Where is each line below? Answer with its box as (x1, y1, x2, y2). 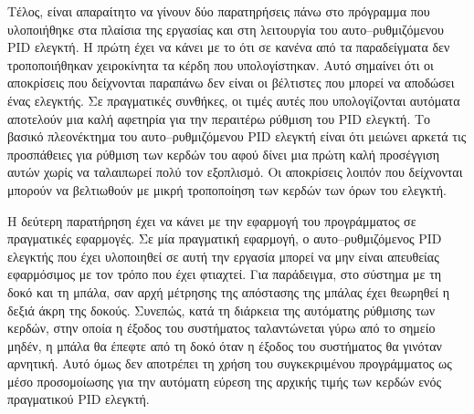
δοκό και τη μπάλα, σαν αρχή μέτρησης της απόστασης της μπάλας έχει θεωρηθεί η (7, 282, 450, 301)
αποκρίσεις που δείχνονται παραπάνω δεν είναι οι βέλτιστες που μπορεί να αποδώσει (7, 73, 455, 92)
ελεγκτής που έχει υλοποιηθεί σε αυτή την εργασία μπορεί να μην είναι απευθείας (7, 246, 439, 265)
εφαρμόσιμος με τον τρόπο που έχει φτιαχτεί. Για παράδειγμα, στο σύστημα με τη (7, 264, 442, 284)
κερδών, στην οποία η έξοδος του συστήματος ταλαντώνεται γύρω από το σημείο (7, 318, 436, 337)
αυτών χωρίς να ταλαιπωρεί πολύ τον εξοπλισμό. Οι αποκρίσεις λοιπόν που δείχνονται (7, 162, 463, 181)
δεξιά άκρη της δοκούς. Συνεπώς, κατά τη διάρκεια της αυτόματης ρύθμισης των (7, 300, 436, 319)
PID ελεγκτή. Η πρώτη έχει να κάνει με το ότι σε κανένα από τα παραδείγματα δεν (7, 37, 450, 57)
